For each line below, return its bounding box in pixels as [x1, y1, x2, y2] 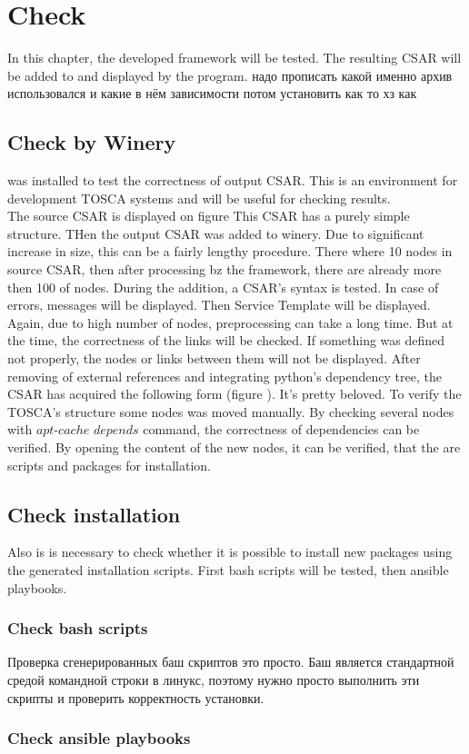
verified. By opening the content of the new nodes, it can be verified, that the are [7, 438, 461, 457]
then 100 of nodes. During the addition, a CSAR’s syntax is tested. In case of [7, 277, 439, 296]
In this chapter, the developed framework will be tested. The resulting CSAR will [7, 48, 462, 67]
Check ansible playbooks [7, 727, 191, 749]
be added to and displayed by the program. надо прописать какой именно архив [7, 65, 453, 84]
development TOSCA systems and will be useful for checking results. [7, 188, 391, 207]
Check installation [7, 500, 181, 528]
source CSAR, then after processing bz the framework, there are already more [7, 260, 442, 279]
